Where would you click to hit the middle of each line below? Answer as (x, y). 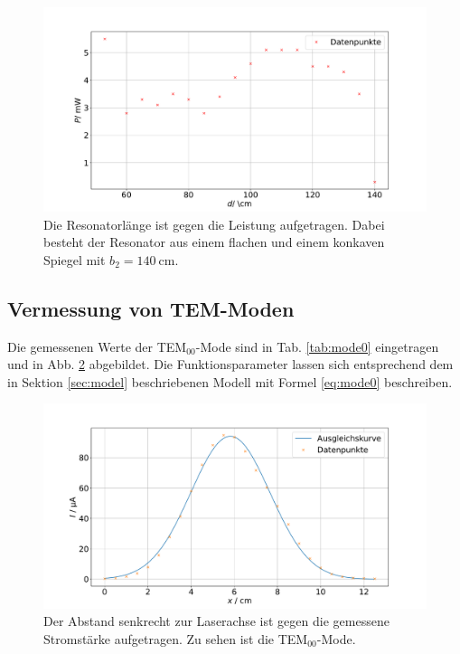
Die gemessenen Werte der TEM (97, 346)
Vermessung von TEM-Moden (151, 308)
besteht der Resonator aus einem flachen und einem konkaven (214, 242)
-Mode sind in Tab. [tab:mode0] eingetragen (317, 346)
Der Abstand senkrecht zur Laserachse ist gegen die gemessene (216, 621)
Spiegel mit (75, 259)
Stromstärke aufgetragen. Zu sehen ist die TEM (176, 638)
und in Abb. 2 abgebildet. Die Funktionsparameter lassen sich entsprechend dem (230, 364)
